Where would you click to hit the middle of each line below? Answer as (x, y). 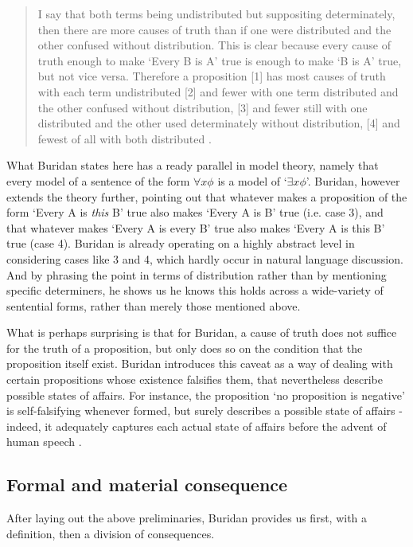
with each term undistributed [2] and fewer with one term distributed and (218, 91)
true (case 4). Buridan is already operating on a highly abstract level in (181, 243)
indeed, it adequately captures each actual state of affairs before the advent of (197, 426)
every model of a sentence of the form (98, 180)
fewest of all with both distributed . (125, 138)
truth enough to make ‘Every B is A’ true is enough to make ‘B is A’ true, (220, 60)
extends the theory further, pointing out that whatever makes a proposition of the (207, 196)
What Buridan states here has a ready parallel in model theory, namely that (193, 165)
